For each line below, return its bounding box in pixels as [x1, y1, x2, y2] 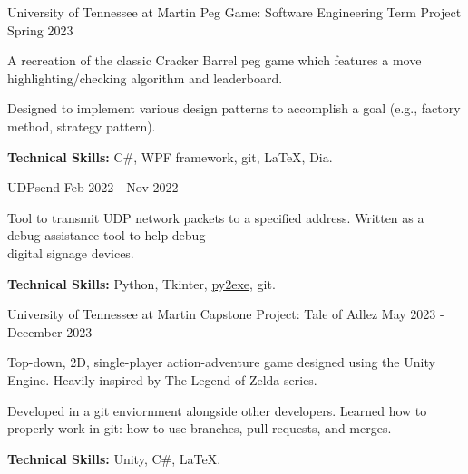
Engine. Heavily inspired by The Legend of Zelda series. [7, 370, 317, 389]
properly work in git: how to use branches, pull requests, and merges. [7, 419, 392, 438]
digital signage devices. [7, 243, 134, 262]
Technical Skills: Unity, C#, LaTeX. [7, 449, 221, 468]
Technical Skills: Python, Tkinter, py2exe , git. [7, 274, 276, 293]
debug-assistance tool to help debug [7, 226, 206, 245]
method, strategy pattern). [7, 116, 156, 135]
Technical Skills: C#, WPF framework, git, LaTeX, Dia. [7, 147, 333, 166]
